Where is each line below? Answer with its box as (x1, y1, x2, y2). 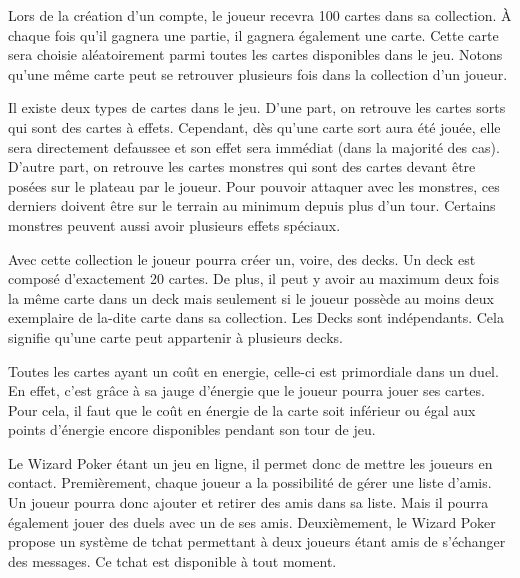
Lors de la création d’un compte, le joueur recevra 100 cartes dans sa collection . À (8, 5, 512, 25)
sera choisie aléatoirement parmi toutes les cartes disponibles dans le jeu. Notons (8, 44, 503, 65)
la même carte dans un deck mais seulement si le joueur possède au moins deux (8, 287, 494, 308)
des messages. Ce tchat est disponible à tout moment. (8, 550, 337, 571)
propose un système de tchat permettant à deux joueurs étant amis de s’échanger (8, 531, 506, 552)
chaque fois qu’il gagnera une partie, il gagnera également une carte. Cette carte (8, 24, 499, 45)
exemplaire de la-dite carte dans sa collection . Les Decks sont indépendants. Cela (8, 307, 504, 328)
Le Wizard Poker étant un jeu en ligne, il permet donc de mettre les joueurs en (8, 452, 493, 473)
